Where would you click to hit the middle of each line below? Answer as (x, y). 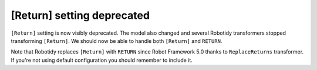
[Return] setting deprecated (80, 15)
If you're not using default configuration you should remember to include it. (102, 60)
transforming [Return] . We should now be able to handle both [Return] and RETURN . (117, 41)
